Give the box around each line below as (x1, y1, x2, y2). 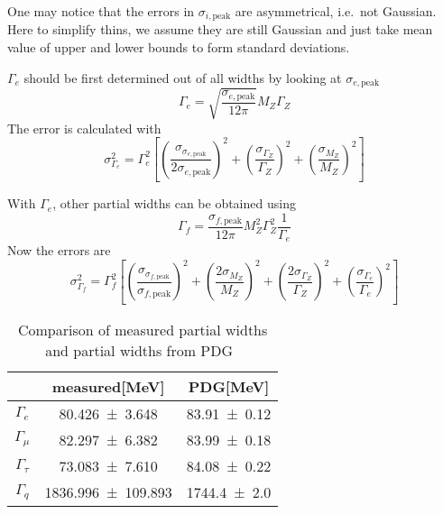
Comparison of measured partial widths (17, 318, 268, 340)
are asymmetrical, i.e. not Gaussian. (235, 2, 437, 20)
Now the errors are (7, 241, 111, 260)
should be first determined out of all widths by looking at (23, 68, 342, 87)
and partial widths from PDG (45, 339, 234, 361)
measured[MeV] (51, 375, 165, 397)
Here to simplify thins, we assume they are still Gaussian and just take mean (7, 20, 433, 39)
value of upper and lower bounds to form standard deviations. (7, 38, 350, 57)
